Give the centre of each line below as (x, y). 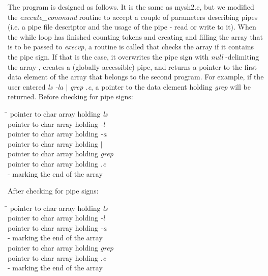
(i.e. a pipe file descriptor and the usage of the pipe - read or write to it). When (132, 27)
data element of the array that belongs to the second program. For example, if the (136, 77)
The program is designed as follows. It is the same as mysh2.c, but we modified (131, 7)
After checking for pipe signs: (53, 191)
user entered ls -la (36, 86)
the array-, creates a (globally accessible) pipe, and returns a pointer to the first (132, 66)
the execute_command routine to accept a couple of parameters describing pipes (133, 17)
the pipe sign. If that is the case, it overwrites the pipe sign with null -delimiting (133, 56)
